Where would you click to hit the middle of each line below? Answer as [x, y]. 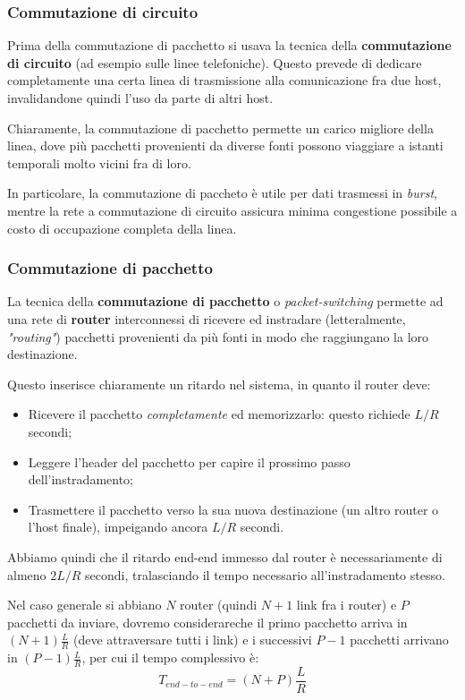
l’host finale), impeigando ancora [118, 527]
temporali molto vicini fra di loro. [99, 162]
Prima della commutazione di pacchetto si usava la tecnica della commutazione [229, 45]
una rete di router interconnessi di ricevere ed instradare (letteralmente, [207, 318]
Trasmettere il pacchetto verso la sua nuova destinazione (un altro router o [233, 509]
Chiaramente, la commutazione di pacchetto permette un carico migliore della [220, 128]
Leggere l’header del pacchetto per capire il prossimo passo [189, 461]
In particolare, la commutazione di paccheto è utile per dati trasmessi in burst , [222, 193]
